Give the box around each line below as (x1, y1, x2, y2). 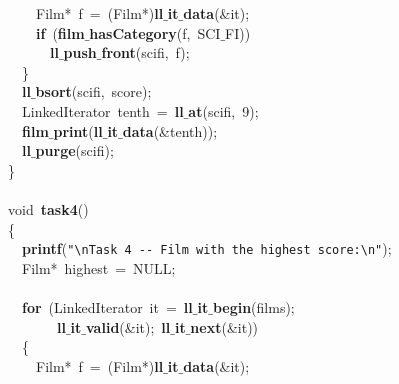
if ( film (36, 22, 85, 43)
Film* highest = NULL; (21, 257, 176, 278)
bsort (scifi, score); (35, 81, 152, 102)
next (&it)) (190, 316, 259, 337)
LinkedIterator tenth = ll (21, 100, 184, 121)
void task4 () (8, 198, 89, 219)
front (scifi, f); (101, 42, 190, 63)
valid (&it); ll (86, 316, 171, 337)
